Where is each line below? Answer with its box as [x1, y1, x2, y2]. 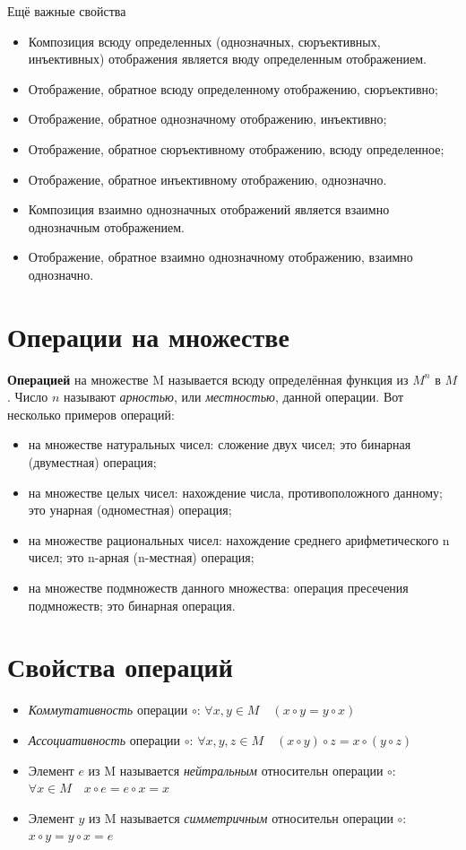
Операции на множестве [7, 317, 289, 354]
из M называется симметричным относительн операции [88, 808, 393, 827]
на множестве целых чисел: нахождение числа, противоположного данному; [28, 482, 443, 501]
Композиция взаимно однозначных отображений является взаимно [28, 200, 390, 219]
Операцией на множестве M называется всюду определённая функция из [7, 369, 409, 388]
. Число [7, 387, 48, 406]
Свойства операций [7, 648, 233, 685]
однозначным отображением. [28, 217, 185, 236]
